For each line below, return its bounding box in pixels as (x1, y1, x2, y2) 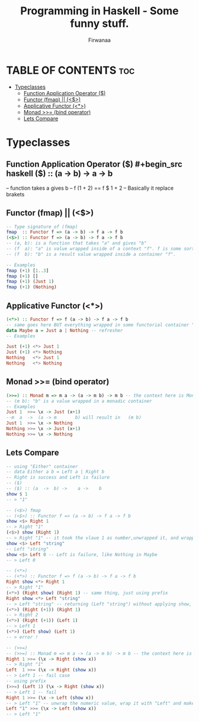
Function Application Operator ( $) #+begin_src (6, 159, 182, 169)
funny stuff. (70, 17, 129, 30)
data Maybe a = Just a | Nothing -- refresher (6, 327, 123, 334)
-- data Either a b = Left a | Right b (6, 469, 105, 475)
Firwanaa (88, 36, 111, 43)
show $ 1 (6, 491, 28, 497)
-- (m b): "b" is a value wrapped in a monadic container (6, 398, 152, 404)
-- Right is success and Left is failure (6, 475, 110, 481)
